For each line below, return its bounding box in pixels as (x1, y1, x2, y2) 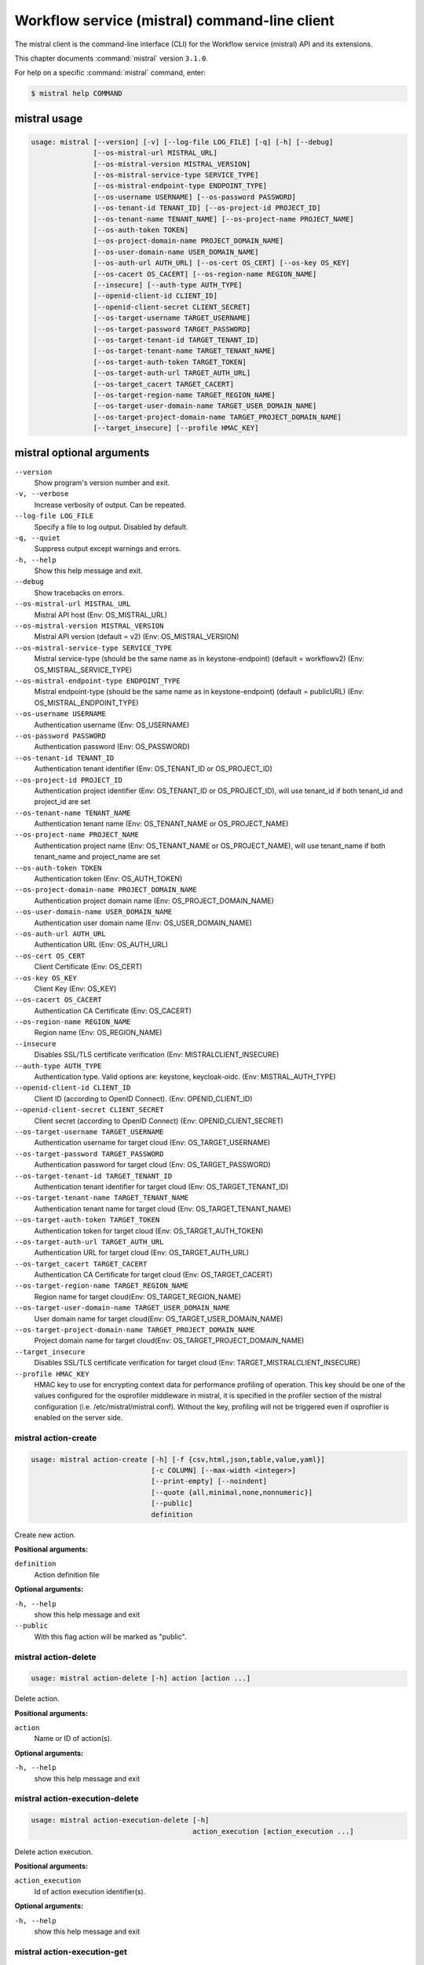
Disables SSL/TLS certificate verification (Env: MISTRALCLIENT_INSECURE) (34, 1050, 280, 1060)
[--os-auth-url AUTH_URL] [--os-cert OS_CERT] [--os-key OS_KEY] (93, 259, 350, 267)
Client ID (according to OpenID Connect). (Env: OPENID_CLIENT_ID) (34, 1093, 253, 1104)
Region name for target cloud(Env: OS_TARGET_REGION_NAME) (34, 1291, 242, 1301)
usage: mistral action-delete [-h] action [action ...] (31, 1674, 251, 1683)
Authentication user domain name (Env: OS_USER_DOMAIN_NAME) (34, 918, 253, 927)
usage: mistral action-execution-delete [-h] (31, 1816, 210, 1825)
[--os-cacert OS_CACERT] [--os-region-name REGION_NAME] (93, 270, 317, 278)
